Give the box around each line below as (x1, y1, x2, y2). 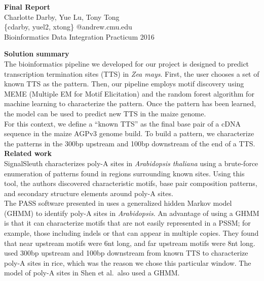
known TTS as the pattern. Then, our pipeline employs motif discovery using (4, 78, 244, 89)
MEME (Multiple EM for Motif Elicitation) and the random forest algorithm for (4, 88, 254, 99)
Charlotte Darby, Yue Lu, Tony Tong (4, 11, 120, 22)
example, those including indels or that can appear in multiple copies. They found (4, 228, 259, 238)
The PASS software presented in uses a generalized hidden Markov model (4, 198, 232, 208)
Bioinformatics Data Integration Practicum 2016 (4, 31, 155, 42)
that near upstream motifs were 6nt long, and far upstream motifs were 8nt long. (4, 237, 255, 248)
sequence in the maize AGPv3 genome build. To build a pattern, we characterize (4, 128, 254, 139)
